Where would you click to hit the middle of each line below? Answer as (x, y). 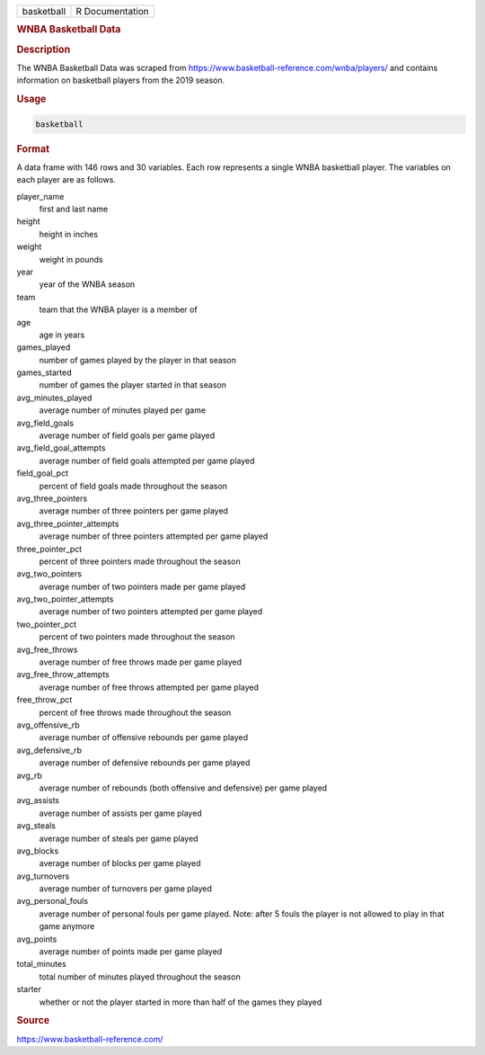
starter (29, 989)
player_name (40, 196)
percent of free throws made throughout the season (135, 712)
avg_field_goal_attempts (61, 448)
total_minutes (41, 964)
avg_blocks (38, 851)
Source (33, 1021)
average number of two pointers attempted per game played (151, 612)
